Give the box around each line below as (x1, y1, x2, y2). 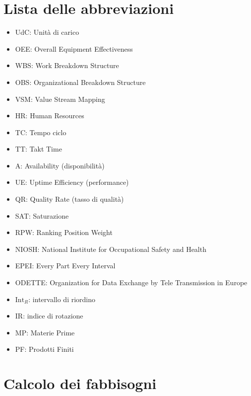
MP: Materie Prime (15, 327, 75, 337)
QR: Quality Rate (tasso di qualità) (15, 194, 124, 204)
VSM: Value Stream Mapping (15, 93, 105, 104)
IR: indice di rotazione (15, 311, 83, 321)
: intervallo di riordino (28, 294, 96, 304)
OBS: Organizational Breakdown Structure (15, 77, 146, 87)
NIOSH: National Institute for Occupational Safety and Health (15, 243, 206, 254)
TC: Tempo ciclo (15, 127, 66, 137)
